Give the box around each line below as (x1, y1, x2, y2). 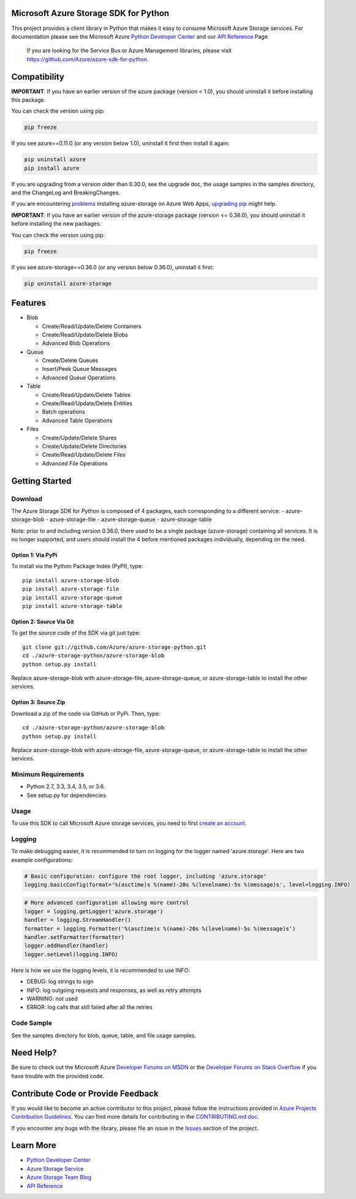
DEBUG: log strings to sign (26, 978, 94, 985)
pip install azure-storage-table (22, 603, 123, 610)
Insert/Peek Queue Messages (42, 365, 117, 373)
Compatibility (11, 71, 64, 82)
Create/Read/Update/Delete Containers (42, 322, 142, 330)
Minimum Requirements (11, 770, 85, 778)
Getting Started (11, 476, 72, 486)
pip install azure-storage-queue (22, 594, 123, 601)
